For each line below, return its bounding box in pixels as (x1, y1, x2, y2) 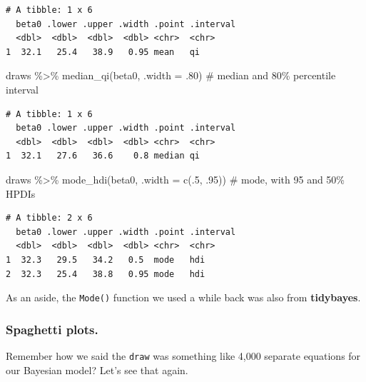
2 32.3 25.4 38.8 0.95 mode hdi (6, 268, 205, 279)
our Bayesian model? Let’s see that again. (6, 362, 188, 377)
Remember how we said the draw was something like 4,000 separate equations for (6, 348, 361, 363)
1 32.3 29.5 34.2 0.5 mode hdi (6, 254, 205, 265)
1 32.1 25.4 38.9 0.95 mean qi (6, 46, 200, 57)
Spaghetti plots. (6, 320, 98, 338)
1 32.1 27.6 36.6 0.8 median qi (6, 151, 200, 161)
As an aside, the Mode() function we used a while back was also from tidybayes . (6, 290, 361, 305)
